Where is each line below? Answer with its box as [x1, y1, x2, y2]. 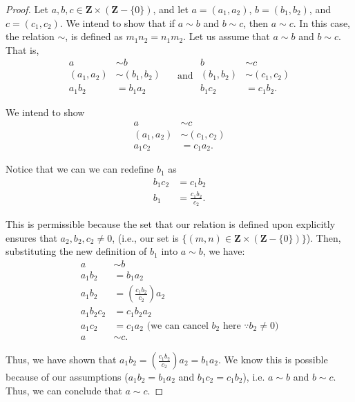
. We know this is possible [218, 352, 328, 366]
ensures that [6, 230, 57, 245]
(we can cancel [146, 320, 209, 331]
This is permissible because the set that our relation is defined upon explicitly [6, 217, 336, 231]
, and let [153, 2, 189, 16]
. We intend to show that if [59, 15, 175, 30]
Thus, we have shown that [6, 352, 117, 366]
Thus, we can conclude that [6, 383, 122, 397]
